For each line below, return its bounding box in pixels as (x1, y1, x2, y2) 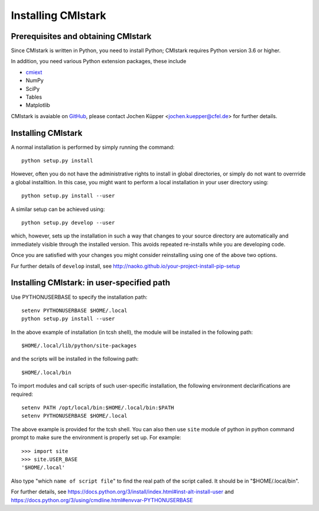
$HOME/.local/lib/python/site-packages (21, 343, 137, 349)
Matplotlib (25, 102, 50, 109)
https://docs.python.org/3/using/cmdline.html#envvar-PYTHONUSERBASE (11, 496, 193, 503)
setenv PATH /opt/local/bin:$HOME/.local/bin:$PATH (21, 405, 174, 411)
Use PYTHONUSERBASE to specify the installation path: (11, 293, 148, 301)
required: (11, 390, 34, 398)
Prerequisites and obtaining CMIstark (11, 31, 152, 41)
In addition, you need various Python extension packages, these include (11, 58, 187, 65)
